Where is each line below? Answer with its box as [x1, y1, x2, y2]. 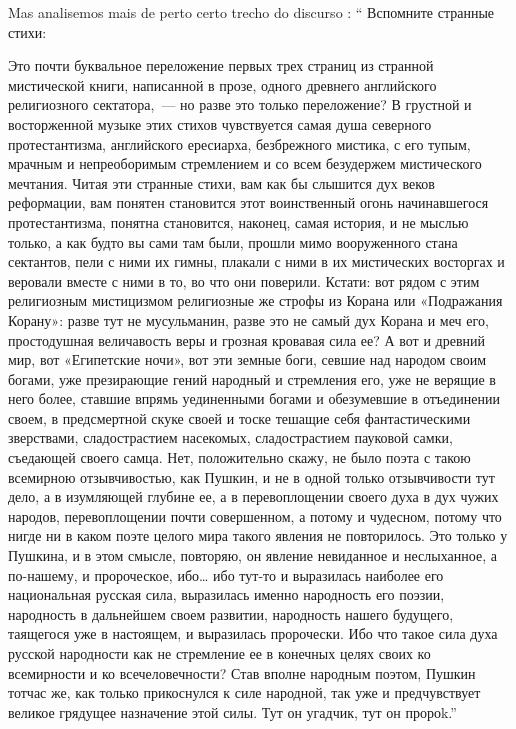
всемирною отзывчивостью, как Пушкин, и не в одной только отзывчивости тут [8, 466, 495, 487]
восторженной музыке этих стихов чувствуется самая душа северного [8, 113, 432, 134]
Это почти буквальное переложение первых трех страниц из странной [8, 55, 434, 76]
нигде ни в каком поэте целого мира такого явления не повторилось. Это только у [8, 525, 508, 546]
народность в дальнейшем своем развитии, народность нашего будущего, [8, 603, 454, 624]
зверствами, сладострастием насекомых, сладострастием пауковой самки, [8, 427, 453, 448]
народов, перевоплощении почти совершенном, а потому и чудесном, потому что [8, 505, 502, 526]
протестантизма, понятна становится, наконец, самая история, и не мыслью [8, 211, 469, 232]
